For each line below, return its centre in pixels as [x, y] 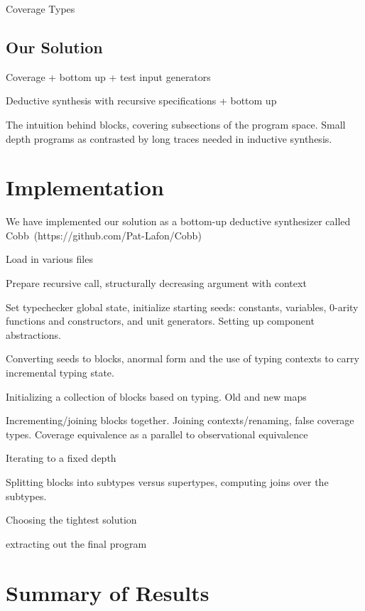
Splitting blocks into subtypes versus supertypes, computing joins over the [167, 482]
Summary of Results [108, 592]
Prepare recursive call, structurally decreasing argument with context [156, 283]
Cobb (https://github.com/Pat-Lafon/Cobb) [104, 235]
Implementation [85, 187]
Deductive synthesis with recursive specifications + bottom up [141, 101]
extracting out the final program [76, 543]
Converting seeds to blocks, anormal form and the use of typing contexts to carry [182, 358]
